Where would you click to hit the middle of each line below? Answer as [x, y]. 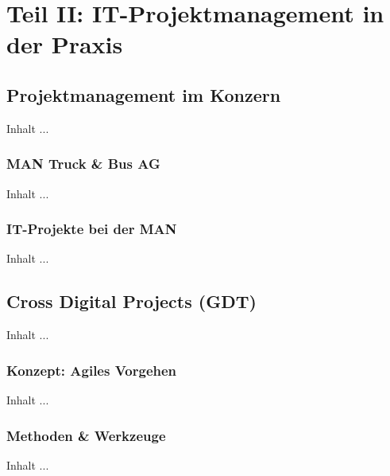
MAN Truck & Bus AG [83, 164]
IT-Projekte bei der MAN [92, 229]
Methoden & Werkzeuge [86, 435]
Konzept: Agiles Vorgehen [92, 370]
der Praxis [65, 44]
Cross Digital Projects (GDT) [131, 301]
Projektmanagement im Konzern [144, 94]
